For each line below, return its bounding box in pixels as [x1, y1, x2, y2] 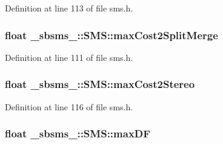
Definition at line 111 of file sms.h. [5, 51, 133, 63]
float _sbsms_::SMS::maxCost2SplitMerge [5, 27, 218, 42]
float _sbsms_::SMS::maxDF [5, 126, 151, 141]
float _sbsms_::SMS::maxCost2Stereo [5, 77, 195, 92]
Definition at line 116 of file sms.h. [5, 100, 133, 113]
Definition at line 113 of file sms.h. [5, 2, 133, 14]
